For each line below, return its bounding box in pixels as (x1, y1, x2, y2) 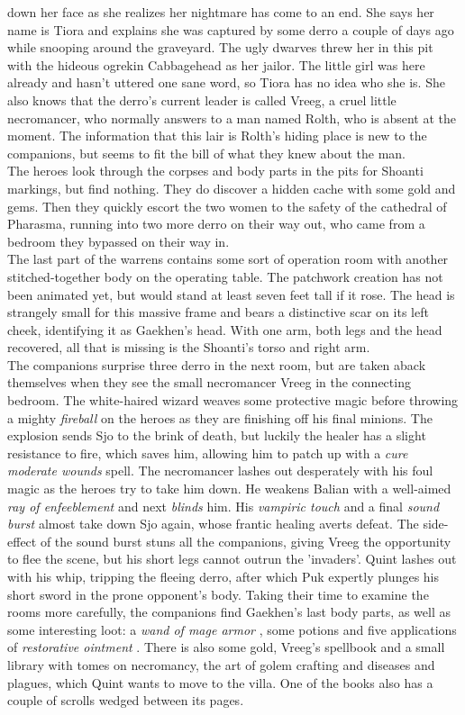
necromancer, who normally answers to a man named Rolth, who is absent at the (7, 108, 457, 127)
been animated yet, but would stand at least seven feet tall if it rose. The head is (7, 285, 455, 303)
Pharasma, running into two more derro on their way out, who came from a (7, 214, 425, 233)
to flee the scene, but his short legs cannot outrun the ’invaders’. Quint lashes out (7, 549, 457, 568)
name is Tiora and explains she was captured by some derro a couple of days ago (7, 20, 454, 39)
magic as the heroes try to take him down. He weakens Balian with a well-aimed (7, 479, 451, 498)
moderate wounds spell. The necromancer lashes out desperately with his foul (7, 461, 433, 480)
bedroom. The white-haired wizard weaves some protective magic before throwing (7, 391, 459, 410)
